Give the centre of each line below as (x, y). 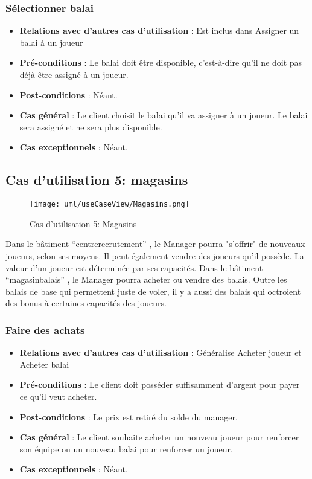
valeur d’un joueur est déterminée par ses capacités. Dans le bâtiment (134, 267)
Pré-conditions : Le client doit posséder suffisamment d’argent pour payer (160, 384)
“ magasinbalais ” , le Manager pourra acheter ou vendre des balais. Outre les (146, 279)
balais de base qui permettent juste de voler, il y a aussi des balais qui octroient (153, 291)
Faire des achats (45, 330)
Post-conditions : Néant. (68, 95)
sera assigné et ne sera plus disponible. (91, 127)
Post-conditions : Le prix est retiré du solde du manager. (129, 416)
